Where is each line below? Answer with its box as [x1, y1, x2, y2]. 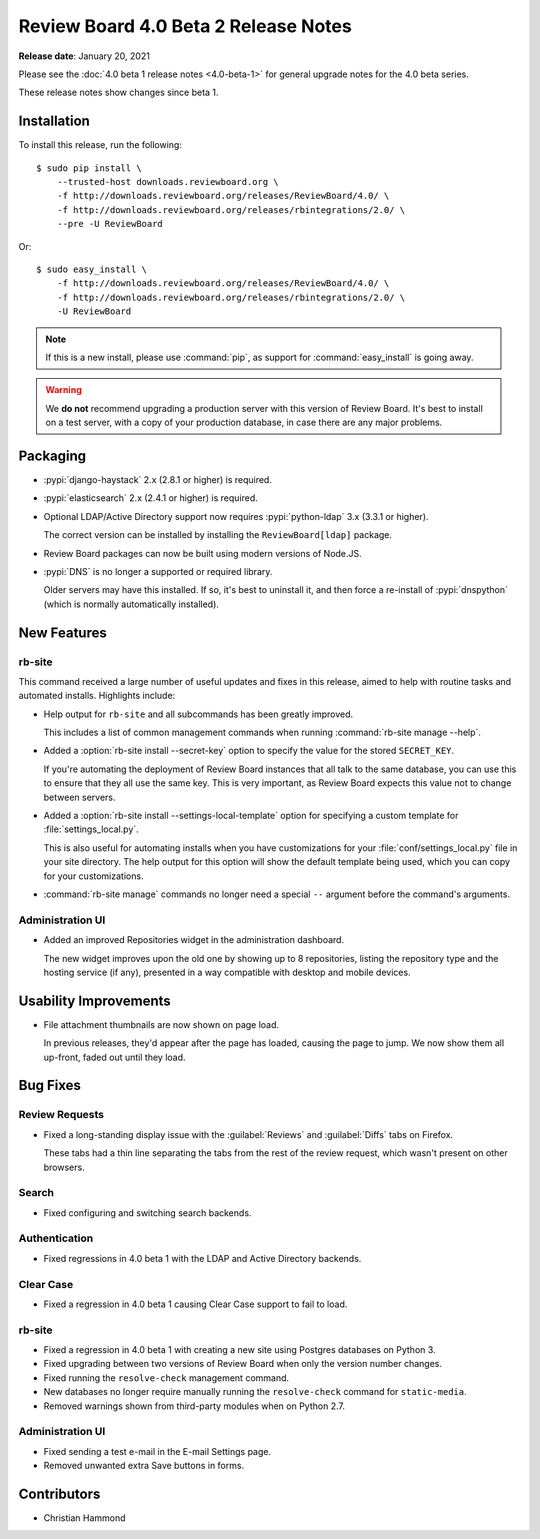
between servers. [43, 791, 116, 803]
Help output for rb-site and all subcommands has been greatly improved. [43, 708, 354, 720]
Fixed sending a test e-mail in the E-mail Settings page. [43, 1445, 272, 1457]
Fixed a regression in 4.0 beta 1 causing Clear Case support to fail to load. [43, 1298, 348, 1310]
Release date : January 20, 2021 [18, 50, 150, 62]
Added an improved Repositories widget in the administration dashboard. [43, 934, 345, 946]
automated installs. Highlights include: [18, 690, 176, 702]
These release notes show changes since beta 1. [18, 86, 219, 99]
